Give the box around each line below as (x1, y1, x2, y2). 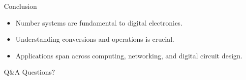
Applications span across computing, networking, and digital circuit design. (15, 50, 243, 60)
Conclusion (4, 1, 37, 11)
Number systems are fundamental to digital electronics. (15, 17, 183, 27)
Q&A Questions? (4, 67, 55, 77)
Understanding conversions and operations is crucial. (15, 34, 174, 44)
